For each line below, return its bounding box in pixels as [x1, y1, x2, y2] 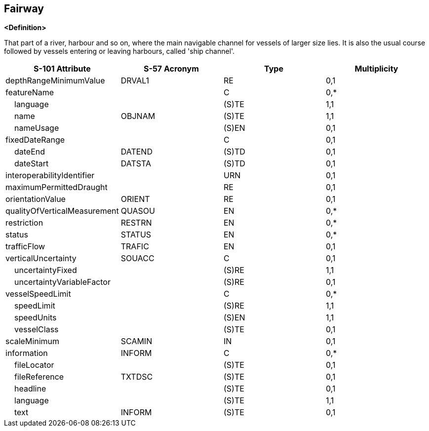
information [5, 348, 48, 358]
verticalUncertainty [5, 253, 77, 264]
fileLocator [14, 360, 54, 370]
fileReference [14, 372, 64, 382]
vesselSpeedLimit [5, 289, 71, 299]
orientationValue [5, 194, 66, 204]
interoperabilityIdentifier [5, 170, 95, 181]
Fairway [4, 2, 44, 15]
